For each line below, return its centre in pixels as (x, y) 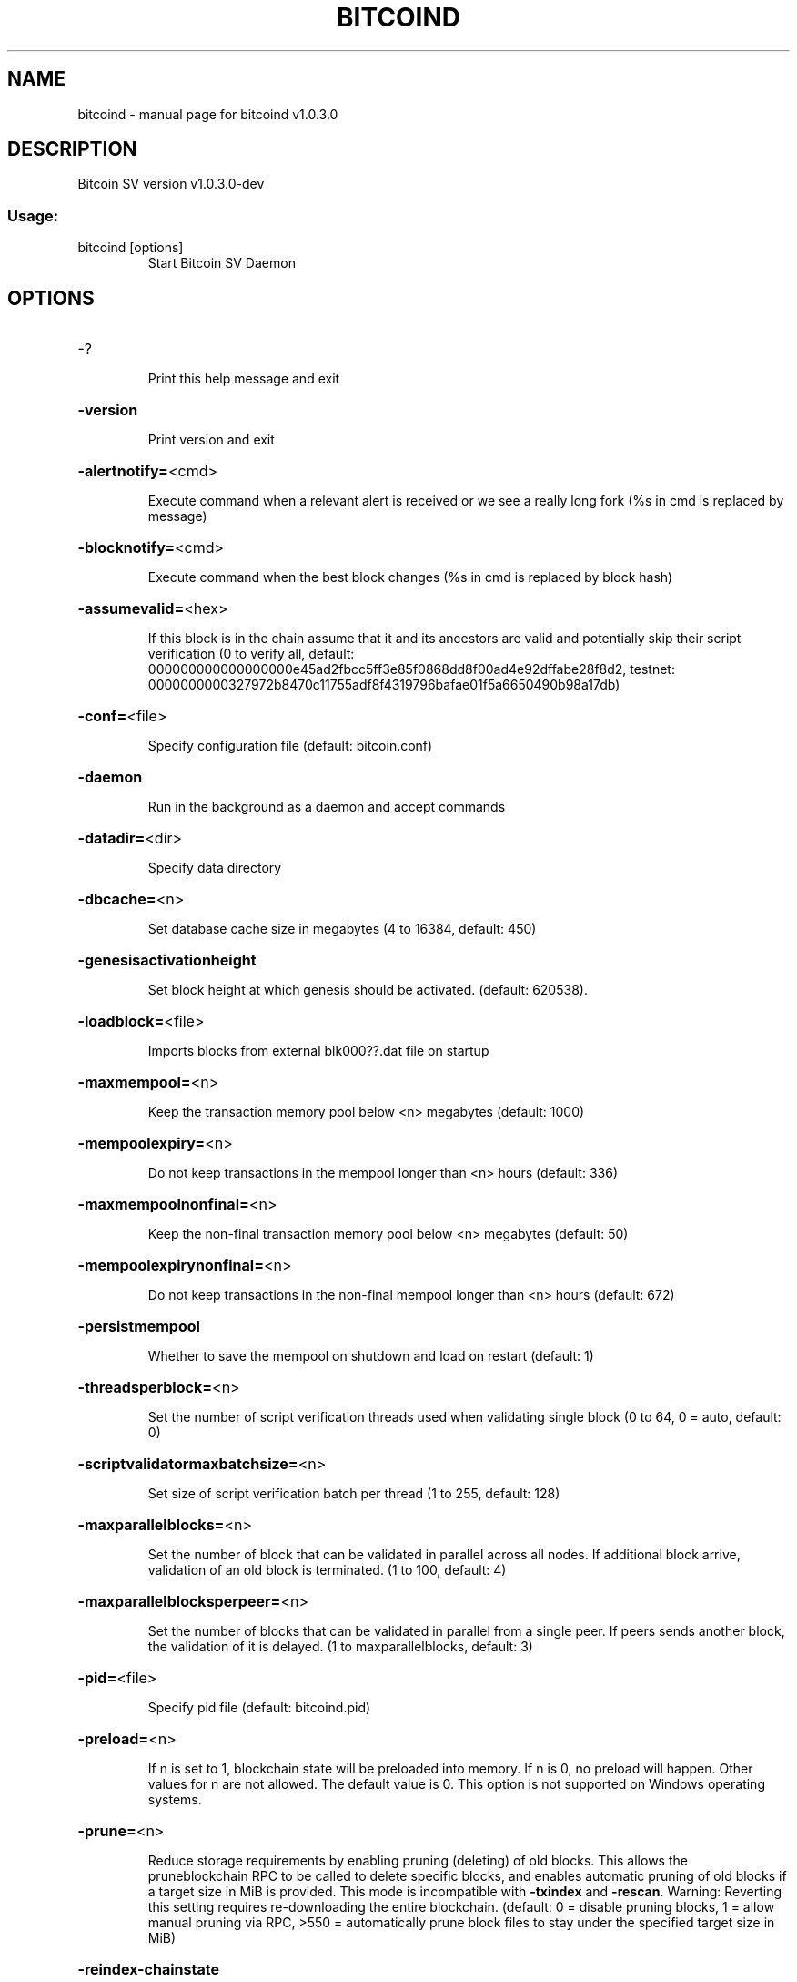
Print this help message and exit (244, 379)
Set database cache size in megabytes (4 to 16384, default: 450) (342, 929)
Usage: (33, 215)
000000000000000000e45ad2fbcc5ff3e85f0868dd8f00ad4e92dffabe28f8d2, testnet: (411, 669)
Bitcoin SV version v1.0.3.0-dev (171, 184)
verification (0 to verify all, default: (251, 654)
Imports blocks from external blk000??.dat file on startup (318, 1051)
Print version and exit (211, 440)
